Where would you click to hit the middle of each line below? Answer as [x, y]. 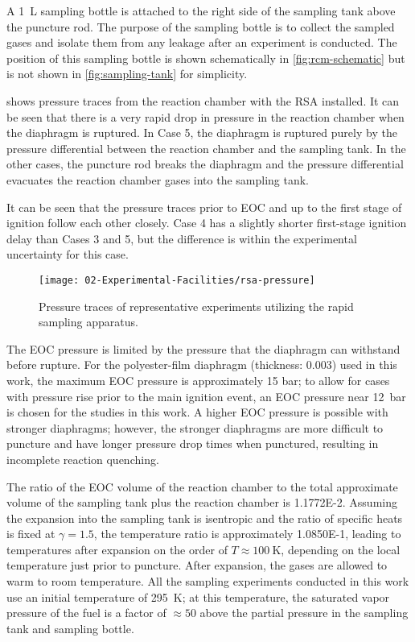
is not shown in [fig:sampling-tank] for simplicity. [127, 74]
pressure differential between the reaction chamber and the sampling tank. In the [206, 148]
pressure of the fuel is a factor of [86, 613]
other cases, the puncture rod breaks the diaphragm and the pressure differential [205, 164]
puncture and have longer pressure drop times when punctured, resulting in [193, 443]
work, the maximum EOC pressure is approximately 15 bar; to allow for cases [198, 380]
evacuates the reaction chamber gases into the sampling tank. [158, 179]
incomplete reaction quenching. [83, 459]
